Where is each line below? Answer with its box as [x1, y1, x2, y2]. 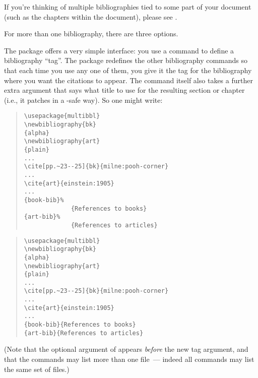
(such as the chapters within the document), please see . [4, 11, 177, 22]
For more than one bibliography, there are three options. [4, 28, 178, 39]
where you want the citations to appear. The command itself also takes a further [4, 75, 253, 85]
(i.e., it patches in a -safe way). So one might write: [4, 94, 163, 105]
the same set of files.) [4, 363, 70, 374]
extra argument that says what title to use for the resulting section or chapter [4, 85, 245, 95]
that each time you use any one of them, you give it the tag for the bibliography [4, 65, 252, 75]
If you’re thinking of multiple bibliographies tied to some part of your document [4, 2, 251, 12]
